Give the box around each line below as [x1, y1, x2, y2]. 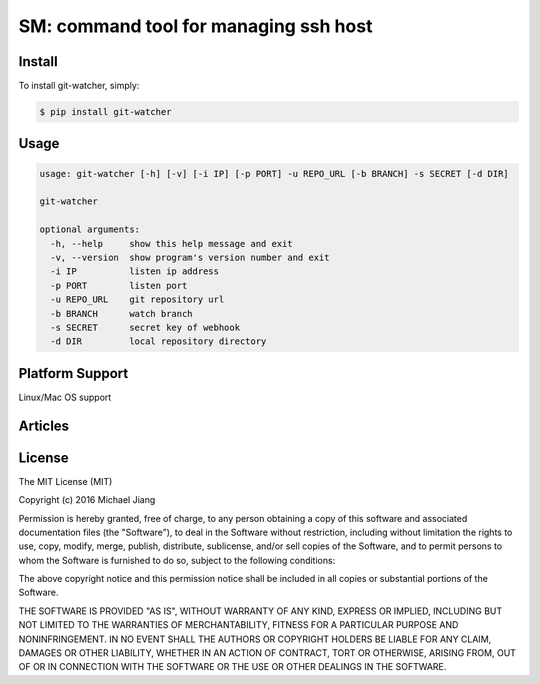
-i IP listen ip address [50, 266, 220, 277]
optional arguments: [39, 224, 140, 235]
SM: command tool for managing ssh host [18, 15, 373, 37]
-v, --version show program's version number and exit [50, 251, 330, 263]
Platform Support [18, 365, 129, 382]
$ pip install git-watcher [39, 106, 172, 118]
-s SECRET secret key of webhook [50, 321, 240, 333]
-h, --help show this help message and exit [50, 238, 294, 249]
